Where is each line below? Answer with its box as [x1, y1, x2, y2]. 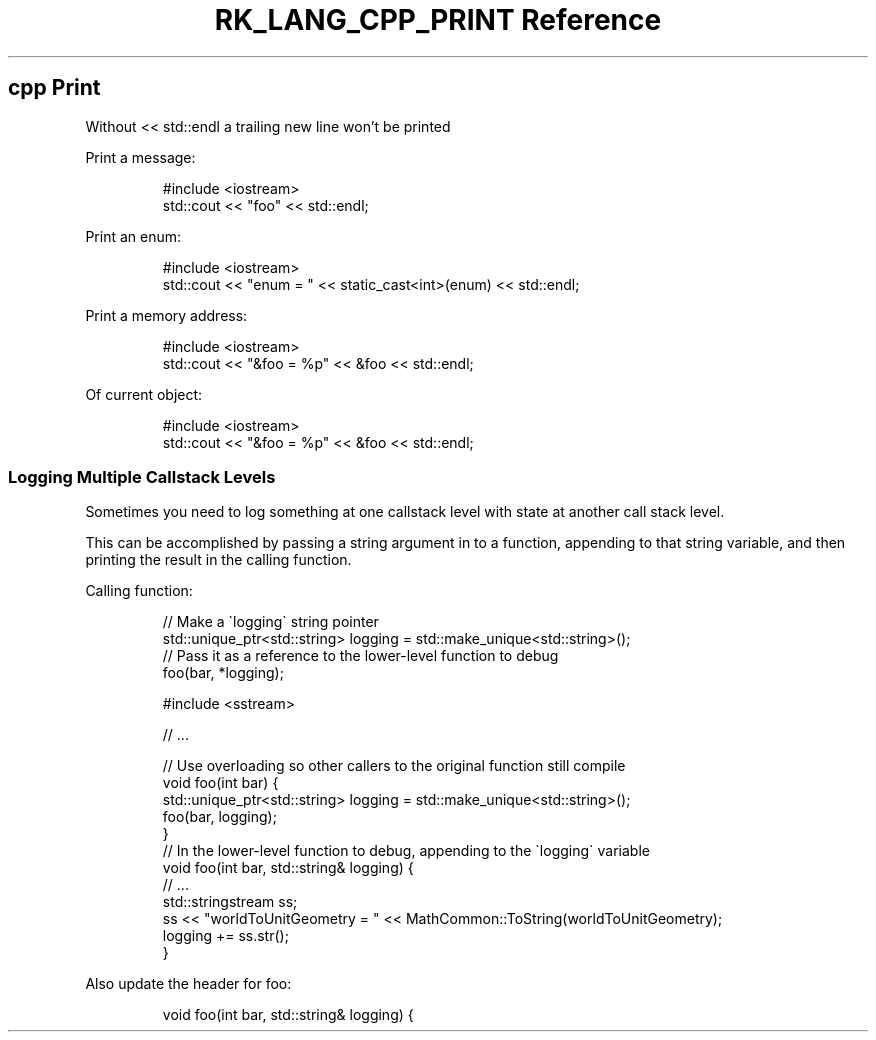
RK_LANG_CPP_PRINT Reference [214, 3, 662, 37]
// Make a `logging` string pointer [162, 613, 379, 631]
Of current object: [85, 385, 203, 403]
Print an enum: [85, 227, 181, 245]
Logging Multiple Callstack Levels [8, 466, 276, 487]
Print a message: [85, 148, 196, 166]
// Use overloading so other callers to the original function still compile [162, 757, 626, 775]
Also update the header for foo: [85, 975, 292, 993]
